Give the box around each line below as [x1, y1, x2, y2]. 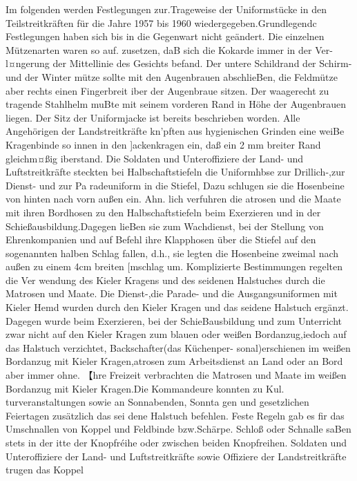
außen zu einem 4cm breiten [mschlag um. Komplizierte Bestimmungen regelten [6, 259, 343, 274]
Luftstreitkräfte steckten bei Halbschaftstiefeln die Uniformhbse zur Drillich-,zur [6, 164, 345, 179]
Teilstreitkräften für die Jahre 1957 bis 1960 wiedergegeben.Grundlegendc [6, 15, 317, 30]
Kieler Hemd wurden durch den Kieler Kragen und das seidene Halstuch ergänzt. [6, 300, 349, 314]
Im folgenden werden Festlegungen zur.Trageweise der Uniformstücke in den [6, 2, 327, 16]
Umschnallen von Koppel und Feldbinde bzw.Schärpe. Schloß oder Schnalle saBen [6, 422, 351, 436]
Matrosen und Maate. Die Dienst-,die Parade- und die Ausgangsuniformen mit [6, 286, 338, 301]
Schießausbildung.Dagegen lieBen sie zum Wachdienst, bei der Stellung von [6, 218, 324, 233]
